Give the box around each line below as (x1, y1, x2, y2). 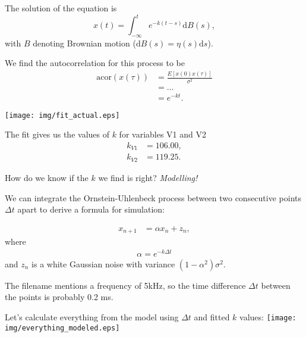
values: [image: (239, 311, 296, 323)
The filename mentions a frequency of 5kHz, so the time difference (5, 279, 246, 291)
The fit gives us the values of (5, 128, 109, 141)
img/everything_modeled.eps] (5, 323, 120, 332)
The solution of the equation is (5, 2, 117, 14)
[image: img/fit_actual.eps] (5, 111, 120, 120)
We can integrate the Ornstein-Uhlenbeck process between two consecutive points (5, 191, 301, 204)
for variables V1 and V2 (119, 128, 206, 141)
